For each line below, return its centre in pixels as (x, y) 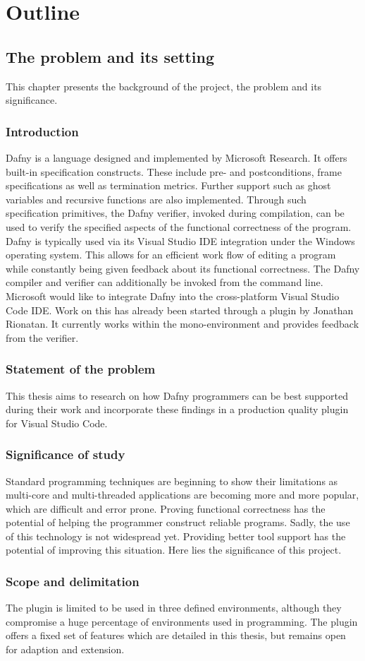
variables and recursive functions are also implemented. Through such (156, 199)
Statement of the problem (81, 369)
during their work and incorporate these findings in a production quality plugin (177, 409)
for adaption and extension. (65, 649)
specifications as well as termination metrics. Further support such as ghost (168, 185)
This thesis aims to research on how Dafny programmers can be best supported (177, 395)
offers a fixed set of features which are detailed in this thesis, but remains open (176, 635)
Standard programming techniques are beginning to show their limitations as (172, 481)
